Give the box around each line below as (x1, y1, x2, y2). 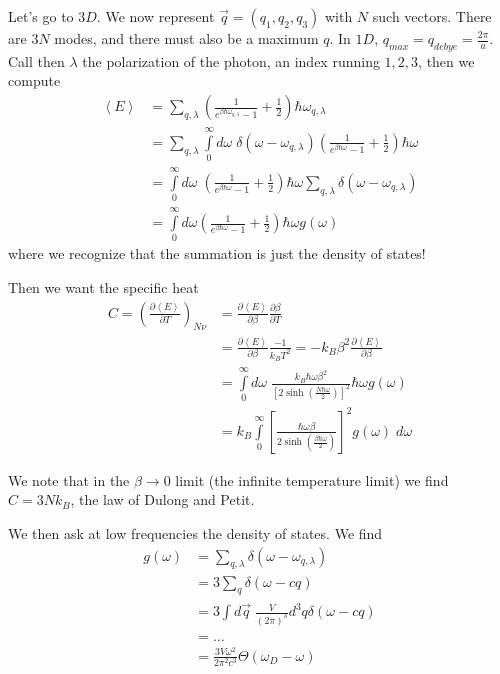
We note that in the (8, 469, 130, 490)
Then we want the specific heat (8, 277, 199, 298)
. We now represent (96, 6, 215, 26)
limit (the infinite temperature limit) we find (175, 469, 449, 490)
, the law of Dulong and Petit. (70, 489, 255, 510)
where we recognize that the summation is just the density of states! (8, 243, 426, 264)
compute (8, 70, 61, 91)
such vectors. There (372, 6, 492, 26)
